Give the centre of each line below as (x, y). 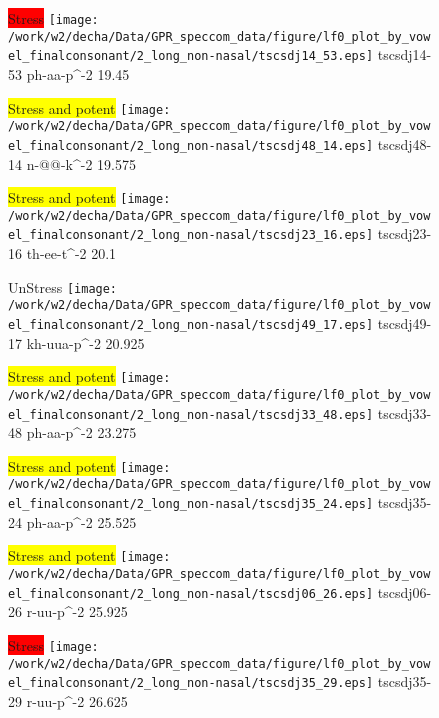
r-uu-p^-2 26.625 (77, 700)
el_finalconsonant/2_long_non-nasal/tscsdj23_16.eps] (191, 235)
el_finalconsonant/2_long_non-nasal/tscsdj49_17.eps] (191, 325)
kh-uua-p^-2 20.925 (85, 342)
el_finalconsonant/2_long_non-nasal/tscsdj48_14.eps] (191, 145)
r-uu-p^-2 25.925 (77, 611)
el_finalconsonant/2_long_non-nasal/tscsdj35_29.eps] (191, 683)
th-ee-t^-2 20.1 (71, 253)
